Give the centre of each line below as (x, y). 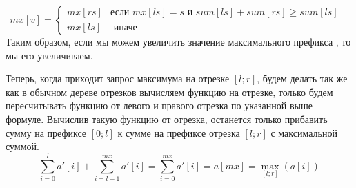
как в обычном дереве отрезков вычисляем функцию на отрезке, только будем (169, 92)
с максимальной (304, 132)
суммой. (22, 146)
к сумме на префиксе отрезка (179, 132)
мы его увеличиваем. (49, 55)
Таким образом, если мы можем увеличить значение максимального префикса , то (178, 41)
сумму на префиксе (46, 132)
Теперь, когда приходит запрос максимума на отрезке (118, 78)
